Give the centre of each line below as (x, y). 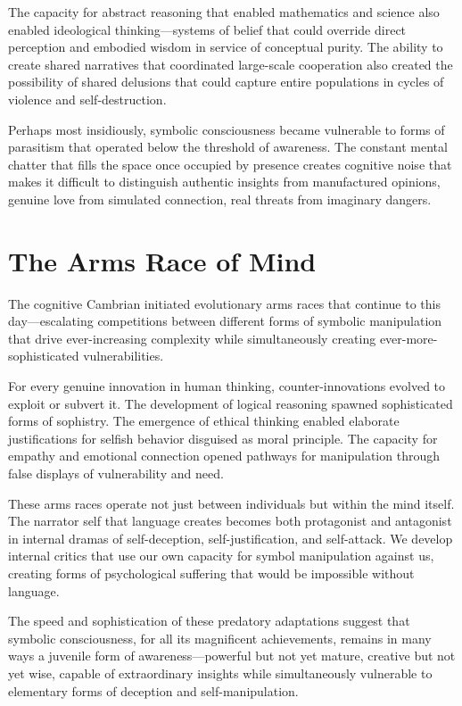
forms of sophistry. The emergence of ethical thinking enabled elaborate (204, 421)
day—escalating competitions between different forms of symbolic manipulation (225, 321)
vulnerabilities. (124, 356)
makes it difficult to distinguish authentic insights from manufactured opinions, (224, 182)
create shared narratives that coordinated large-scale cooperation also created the (231, 64)
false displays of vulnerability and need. (116, 473)
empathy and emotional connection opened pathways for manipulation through (224, 456)
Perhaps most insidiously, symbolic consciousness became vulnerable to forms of (227, 129)
